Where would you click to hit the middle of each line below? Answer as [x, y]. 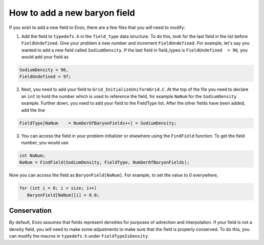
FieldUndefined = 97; [45, 77]
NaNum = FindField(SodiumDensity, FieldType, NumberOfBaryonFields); [104, 162]
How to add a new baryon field [72, 13]
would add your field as [45, 57]
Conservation [30, 211]
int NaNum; [32, 155]
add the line [33, 110]
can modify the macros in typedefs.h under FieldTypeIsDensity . [79, 236]
